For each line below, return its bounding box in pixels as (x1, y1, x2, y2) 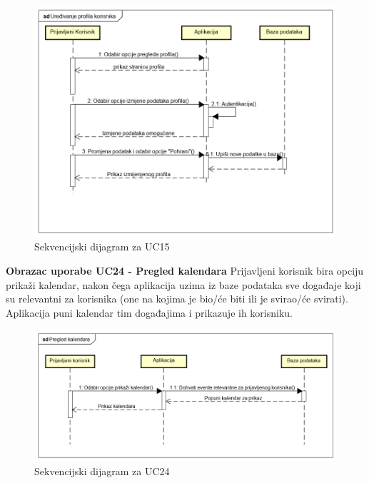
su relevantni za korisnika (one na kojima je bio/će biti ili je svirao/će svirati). (6, 291, 348, 306)
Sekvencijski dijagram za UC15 (34, 239, 170, 254)
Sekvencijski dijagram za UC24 (34, 463, 170, 478)
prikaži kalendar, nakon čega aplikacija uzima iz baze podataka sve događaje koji (6, 277, 361, 292)
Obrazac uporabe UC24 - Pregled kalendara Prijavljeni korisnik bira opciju (6, 263, 364, 278)
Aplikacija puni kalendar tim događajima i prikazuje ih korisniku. (6, 305, 293, 320)
